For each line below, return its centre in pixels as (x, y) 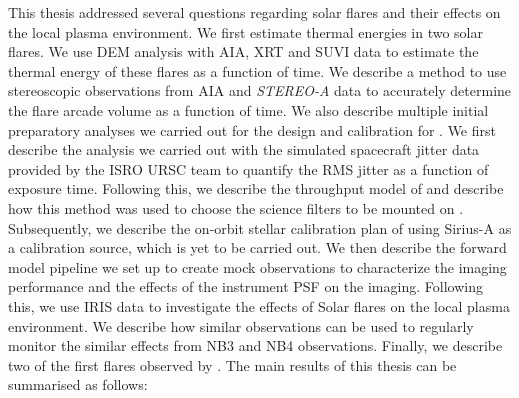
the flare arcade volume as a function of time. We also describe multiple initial (248, 109)
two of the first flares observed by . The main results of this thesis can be (232, 364)
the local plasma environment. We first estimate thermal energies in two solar (245, 31)
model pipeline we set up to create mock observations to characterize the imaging (257, 266)
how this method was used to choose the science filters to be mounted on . (236, 207)
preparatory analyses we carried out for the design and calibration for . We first (252, 129)
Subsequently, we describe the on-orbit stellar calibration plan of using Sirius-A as (260, 227)
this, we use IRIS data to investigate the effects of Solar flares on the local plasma (259, 305)
